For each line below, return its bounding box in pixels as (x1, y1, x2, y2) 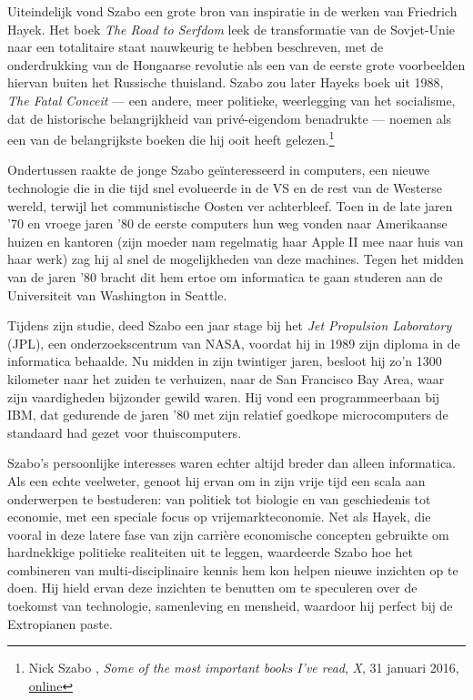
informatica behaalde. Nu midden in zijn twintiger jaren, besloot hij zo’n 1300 (7, 351, 442, 370)
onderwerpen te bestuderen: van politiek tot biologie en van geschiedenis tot (7, 489, 431, 508)
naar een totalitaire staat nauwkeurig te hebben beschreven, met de (7, 37, 384, 56)
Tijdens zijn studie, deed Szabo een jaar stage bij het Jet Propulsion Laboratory (7, 316, 452, 335)
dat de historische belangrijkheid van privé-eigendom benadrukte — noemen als (7, 108, 452, 127)
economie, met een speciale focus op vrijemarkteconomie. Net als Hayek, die (7, 507, 431, 526)
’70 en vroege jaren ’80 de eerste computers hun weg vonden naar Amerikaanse (7, 214, 448, 233)
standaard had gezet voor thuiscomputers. (7, 422, 242, 441)
